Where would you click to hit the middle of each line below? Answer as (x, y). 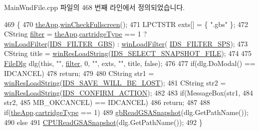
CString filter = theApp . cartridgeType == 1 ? (76, 34)
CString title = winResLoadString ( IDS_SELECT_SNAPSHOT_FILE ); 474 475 (128, 53)
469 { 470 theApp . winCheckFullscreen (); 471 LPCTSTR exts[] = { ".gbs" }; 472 (126, 24)
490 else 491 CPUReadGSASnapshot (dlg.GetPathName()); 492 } (103, 122)
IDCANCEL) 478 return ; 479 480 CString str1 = (79, 73)
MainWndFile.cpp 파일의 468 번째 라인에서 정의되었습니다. (95, 7)
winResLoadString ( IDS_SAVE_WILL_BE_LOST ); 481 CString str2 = (115, 83)
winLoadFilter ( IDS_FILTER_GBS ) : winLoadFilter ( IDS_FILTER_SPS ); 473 (126, 43)
